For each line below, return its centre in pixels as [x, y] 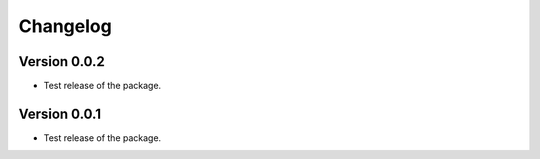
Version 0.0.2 [61, 61]
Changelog [65, 26]
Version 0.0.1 [60, 113]
